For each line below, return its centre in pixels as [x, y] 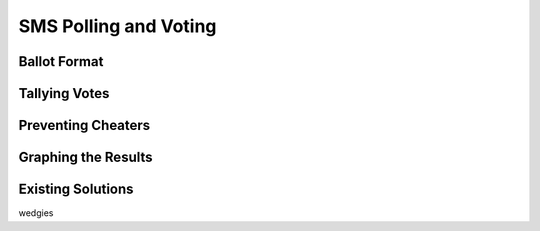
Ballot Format [61, 61]
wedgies [36, 213]
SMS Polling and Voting [117, 26]
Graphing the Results [86, 157]
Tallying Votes [64, 93]
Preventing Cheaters [84, 125]
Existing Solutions [76, 189]
